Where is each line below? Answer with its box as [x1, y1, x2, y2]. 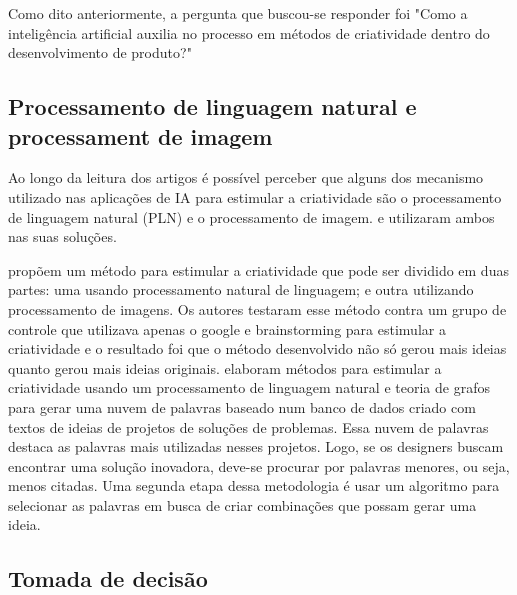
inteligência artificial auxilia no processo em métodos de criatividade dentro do [8, 22, 490, 43]
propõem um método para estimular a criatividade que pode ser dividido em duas [8, 259, 509, 280]
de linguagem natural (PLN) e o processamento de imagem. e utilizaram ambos [8, 206, 495, 227]
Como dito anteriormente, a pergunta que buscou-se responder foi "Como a [8, 3, 468, 23]
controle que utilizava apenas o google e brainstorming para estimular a [8, 318, 446, 339]
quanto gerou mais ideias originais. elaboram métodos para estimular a [8, 357, 442, 378]
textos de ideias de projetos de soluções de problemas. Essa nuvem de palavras [8, 416, 489, 437]
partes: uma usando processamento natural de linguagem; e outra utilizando [8, 279, 474, 300]
